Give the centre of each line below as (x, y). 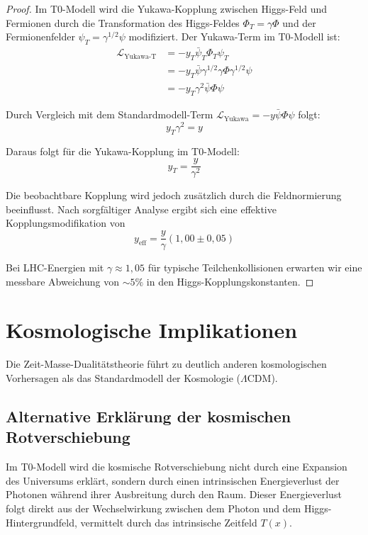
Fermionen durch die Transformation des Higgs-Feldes (123, 22)
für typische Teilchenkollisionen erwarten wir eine (255, 267)
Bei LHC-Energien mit (55, 267)
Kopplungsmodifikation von (66, 223)
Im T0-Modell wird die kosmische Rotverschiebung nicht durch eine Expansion (177, 467)
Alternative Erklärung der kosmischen (149, 416)
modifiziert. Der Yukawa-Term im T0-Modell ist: (234, 36)
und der (299, 22)
